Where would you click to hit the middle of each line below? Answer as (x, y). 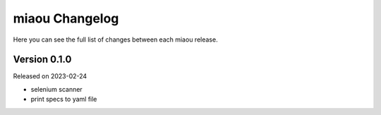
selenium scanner (56, 89)
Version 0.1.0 (42, 60)
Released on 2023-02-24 (50, 76)
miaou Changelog (66, 18)
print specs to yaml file (64, 99)
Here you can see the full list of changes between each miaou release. (115, 40)
